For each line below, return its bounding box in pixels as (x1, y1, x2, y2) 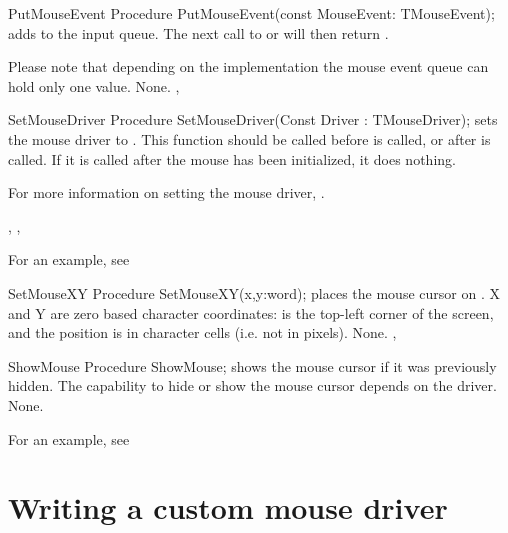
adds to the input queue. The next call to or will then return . (8, 22, 389, 43)
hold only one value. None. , (8, 75, 180, 96)
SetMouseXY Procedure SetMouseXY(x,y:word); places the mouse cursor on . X (8, 282, 500, 303)
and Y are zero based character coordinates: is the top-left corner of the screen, (8, 302, 494, 323)
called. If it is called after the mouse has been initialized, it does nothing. (8, 148, 456, 169)
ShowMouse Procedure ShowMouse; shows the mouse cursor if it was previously (8, 355, 497, 376)
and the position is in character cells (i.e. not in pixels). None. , (8, 322, 397, 343)
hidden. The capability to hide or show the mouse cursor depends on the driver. (8, 375, 497, 396)
